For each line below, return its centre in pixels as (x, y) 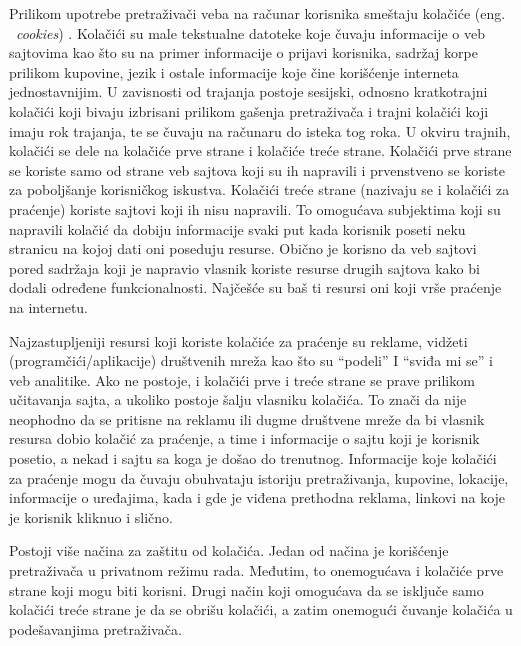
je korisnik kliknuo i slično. (91, 516)
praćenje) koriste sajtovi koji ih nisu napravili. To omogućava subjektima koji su (255, 208)
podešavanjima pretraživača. (95, 628)
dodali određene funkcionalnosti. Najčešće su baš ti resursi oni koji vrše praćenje (255, 287)
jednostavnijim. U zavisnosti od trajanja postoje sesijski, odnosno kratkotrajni (248, 91)
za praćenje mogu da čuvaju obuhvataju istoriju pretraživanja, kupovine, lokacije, (259, 477)
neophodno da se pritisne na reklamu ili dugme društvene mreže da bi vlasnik (247, 418)
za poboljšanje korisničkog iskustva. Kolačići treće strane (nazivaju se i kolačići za (259, 189)
